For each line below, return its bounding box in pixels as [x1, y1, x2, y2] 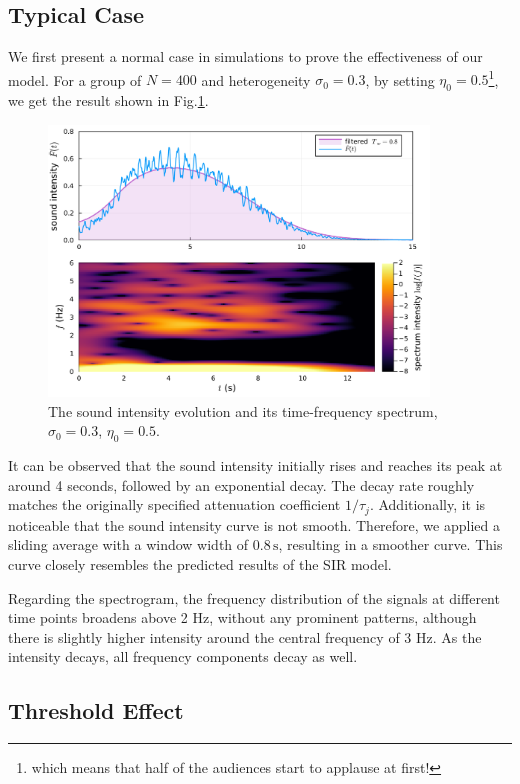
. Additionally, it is [369, 494, 486, 515]
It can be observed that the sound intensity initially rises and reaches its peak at [8, 455, 503, 476]
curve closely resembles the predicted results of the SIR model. [8, 554, 392, 575]
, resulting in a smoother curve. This [278, 534, 503, 555]
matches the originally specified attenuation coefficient [8, 494, 341, 515]
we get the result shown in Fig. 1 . [8, 90, 209, 111]
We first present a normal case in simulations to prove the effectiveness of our [8, 46, 483, 67]
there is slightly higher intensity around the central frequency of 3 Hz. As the [8, 626, 482, 647]
